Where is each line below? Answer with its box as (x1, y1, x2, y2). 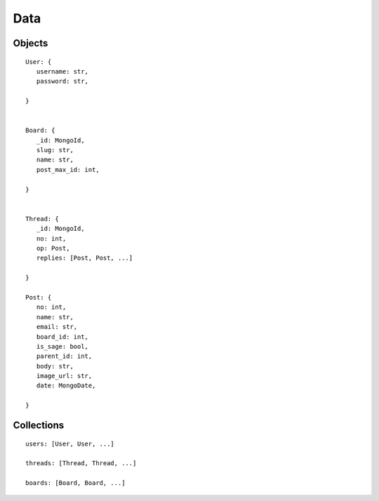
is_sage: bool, (36, 342, 89, 350)
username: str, (36, 67, 89, 75)
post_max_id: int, (36, 166, 100, 173)
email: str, (36, 323, 78, 331)
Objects (13, 37, 48, 49)
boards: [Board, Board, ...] (25, 479, 126, 487)
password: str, (36, 77, 89, 86)
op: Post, (36, 244, 70, 252)
